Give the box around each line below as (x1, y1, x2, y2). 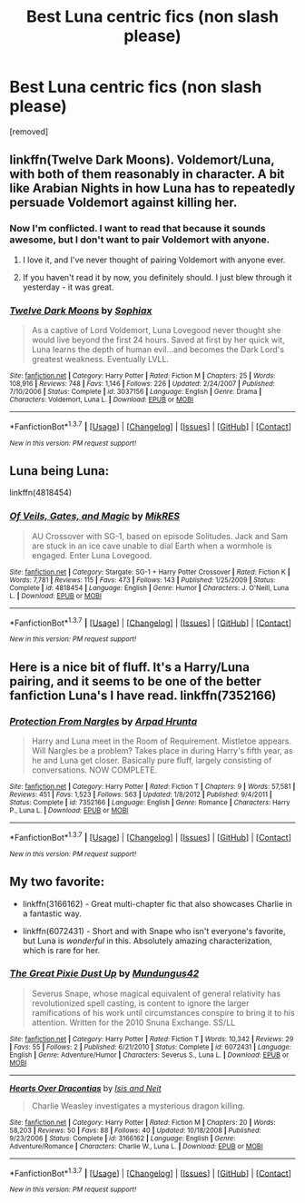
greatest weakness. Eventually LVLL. (31, 353, 170, 364)
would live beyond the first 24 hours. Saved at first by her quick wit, (31, 334, 285, 345)
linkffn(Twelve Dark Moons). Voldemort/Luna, (9, 153, 275, 168)
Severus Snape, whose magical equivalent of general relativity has (31, 988, 281, 999)
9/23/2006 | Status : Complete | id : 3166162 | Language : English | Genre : (9, 1133, 236, 1143)
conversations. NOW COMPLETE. (31, 764, 157, 775)
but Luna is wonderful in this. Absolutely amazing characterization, (22, 935, 272, 946)
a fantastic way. (22, 908, 82, 919)
